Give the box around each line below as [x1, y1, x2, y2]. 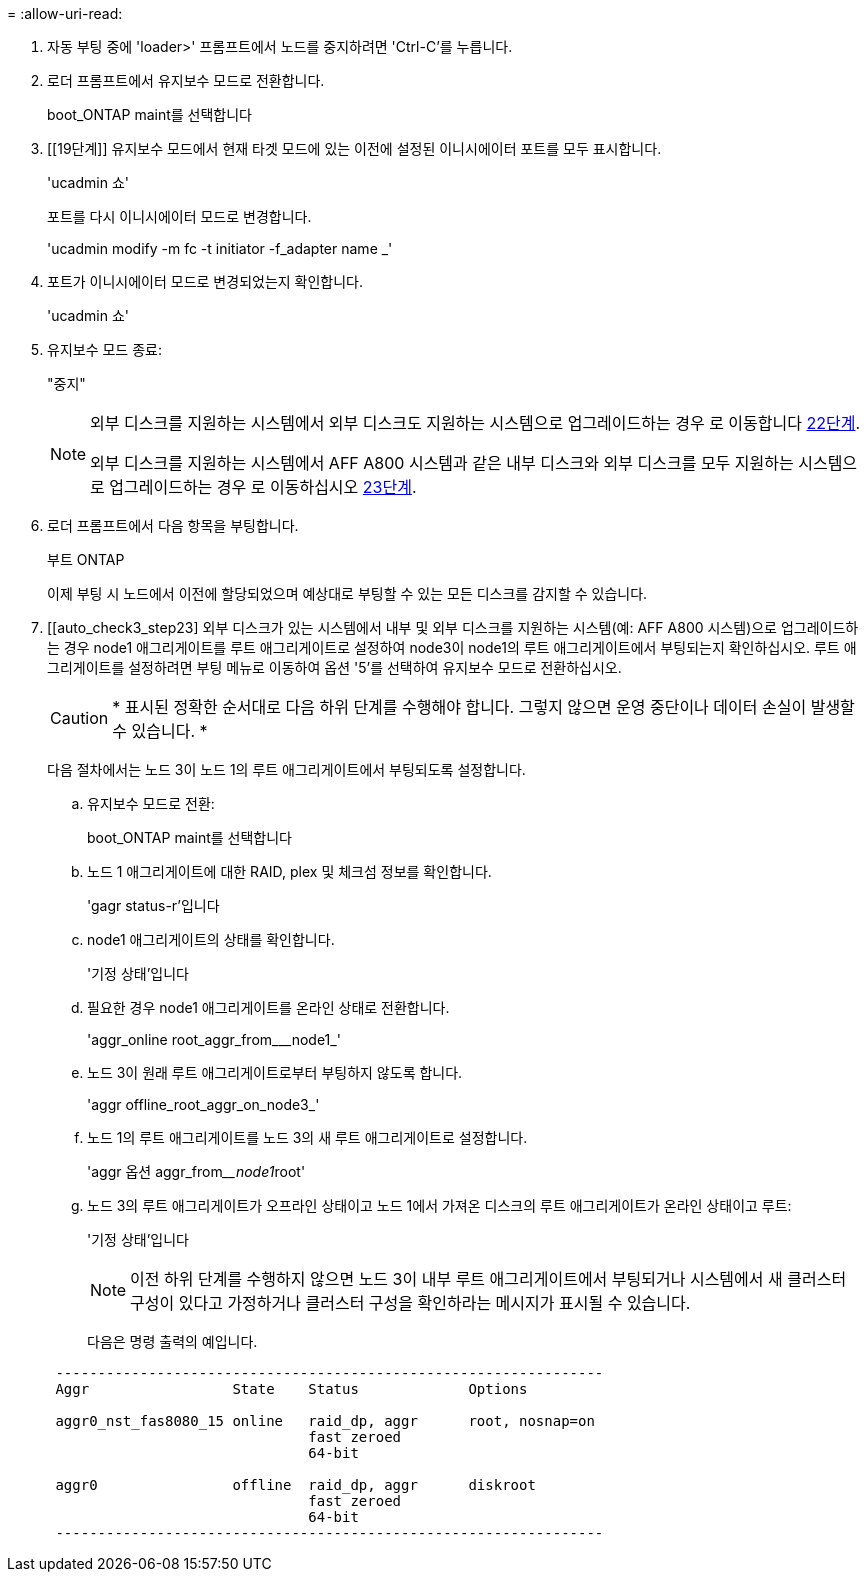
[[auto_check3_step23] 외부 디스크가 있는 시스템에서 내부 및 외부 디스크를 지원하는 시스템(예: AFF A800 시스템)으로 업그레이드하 [47, 619, 859, 636]
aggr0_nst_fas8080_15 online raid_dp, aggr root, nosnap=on [55, 1413, 595, 1429]
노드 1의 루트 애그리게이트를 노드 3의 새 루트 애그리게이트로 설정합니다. [87, 1129, 528, 1146]
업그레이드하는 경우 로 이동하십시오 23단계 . [109, 477, 417, 497]
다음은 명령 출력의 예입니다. [87, 1333, 258, 1350]
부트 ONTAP [47, 551, 125, 568]
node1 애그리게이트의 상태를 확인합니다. [87, 931, 335, 948]
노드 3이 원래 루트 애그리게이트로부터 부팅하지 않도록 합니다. [87, 1064, 463, 1081]
